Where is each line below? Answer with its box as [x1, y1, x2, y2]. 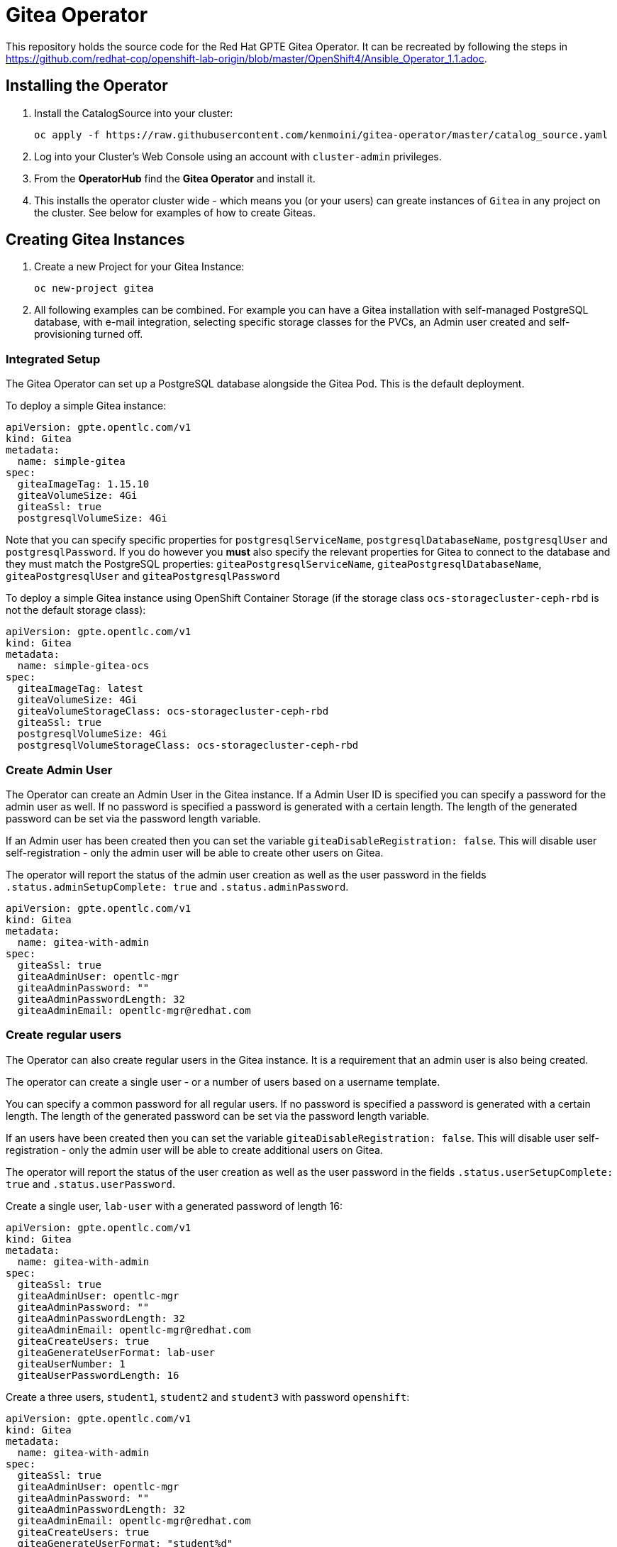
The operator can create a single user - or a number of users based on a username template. [6, 1075, 440, 1088]
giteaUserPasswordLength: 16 [17, 1369, 179, 1381]
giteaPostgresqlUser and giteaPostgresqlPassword [6, 570, 280, 583]
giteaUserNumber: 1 [17, 1358, 126, 1370]
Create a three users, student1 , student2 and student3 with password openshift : [6, 1390, 410, 1403]
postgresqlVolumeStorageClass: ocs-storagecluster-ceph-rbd [17, 739, 359, 752]
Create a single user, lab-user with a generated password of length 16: [6, 1199, 343, 1212]
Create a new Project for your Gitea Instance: [34, 260, 245, 273]
